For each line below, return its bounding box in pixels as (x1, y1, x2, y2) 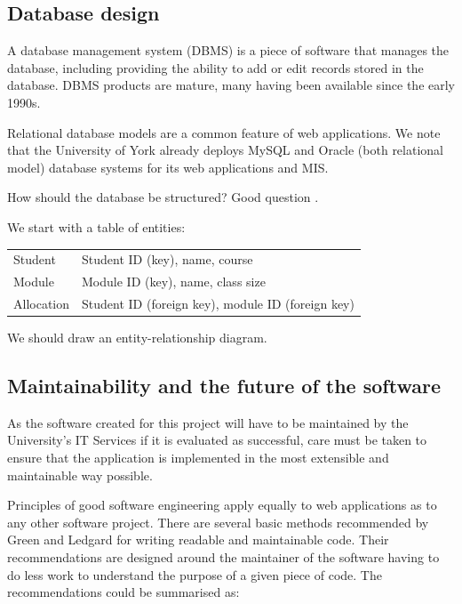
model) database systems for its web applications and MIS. (7, 157, 329, 176)
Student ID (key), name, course (82, 250, 253, 269)
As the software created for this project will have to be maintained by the (7, 413, 409, 431)
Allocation (13, 294, 70, 312)
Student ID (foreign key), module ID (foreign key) (82, 294, 354, 312)
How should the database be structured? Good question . (7, 188, 319, 206)
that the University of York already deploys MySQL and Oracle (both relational (7, 141, 443, 159)
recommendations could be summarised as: (7, 583, 240, 601)
